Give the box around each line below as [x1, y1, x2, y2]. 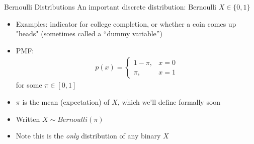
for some [16, 80, 42, 90]
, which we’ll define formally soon [117, 97, 221, 107]
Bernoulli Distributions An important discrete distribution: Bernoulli [4, 2, 217, 12]
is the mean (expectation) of [22, 97, 110, 107]
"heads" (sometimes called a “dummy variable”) [16, 28, 162, 39]
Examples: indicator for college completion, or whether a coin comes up [16, 18, 236, 29]
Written [16, 113, 40, 124]
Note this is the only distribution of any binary [16, 130, 161, 141]
